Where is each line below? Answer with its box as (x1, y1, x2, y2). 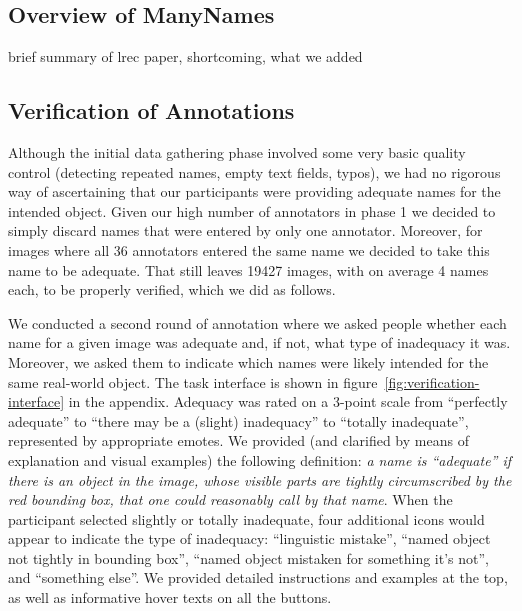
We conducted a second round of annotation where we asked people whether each (8, 312, 507, 333)
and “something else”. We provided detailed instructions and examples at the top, (8, 567, 508, 588)
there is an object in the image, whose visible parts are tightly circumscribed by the (8, 469, 512, 490)
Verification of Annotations (8, 95, 295, 126)
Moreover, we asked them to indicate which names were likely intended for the (8, 351, 489, 372)
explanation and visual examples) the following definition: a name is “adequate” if (8, 449, 512, 470)
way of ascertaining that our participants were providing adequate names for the (8, 181, 501, 202)
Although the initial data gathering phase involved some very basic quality (8, 142, 466, 162)
